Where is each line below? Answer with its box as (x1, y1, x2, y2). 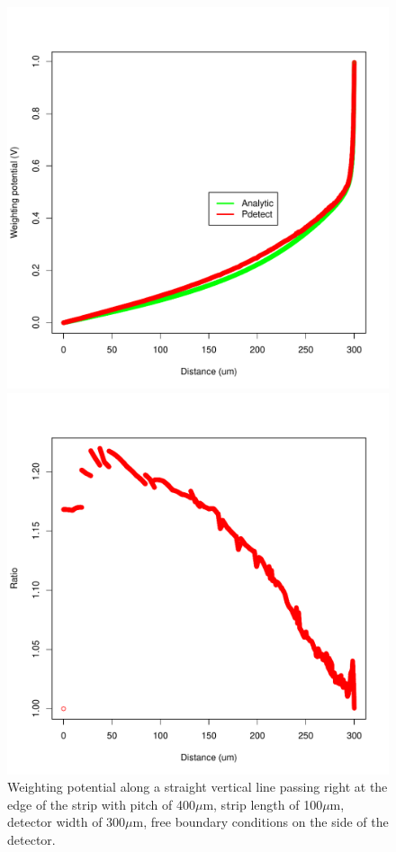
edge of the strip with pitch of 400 (7, 794, 195, 813)
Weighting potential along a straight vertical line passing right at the (7, 777, 388, 796)
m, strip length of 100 (202, 794, 323, 813)
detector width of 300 (7, 812, 126, 831)
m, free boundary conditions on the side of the (132, 812, 389, 831)
